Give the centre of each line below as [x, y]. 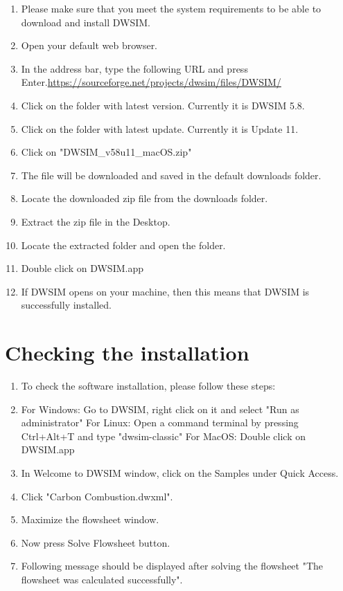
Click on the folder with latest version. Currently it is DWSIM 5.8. [163, 105]
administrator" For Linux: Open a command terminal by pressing [160, 422]
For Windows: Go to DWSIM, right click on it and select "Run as [160, 409]
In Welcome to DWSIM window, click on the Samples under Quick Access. [180, 473]
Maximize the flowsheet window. [90, 519]
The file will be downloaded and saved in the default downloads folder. [171, 175]
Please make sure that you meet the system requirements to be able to [171, 8]
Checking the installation [127, 353]
